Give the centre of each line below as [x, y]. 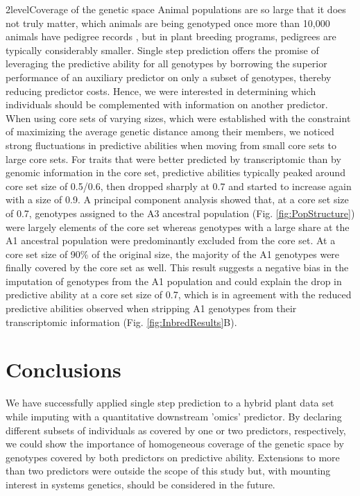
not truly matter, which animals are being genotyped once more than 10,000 [168, 23]
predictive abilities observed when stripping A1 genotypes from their [151, 308]
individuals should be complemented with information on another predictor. [167, 104]
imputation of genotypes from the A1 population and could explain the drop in [174, 281]
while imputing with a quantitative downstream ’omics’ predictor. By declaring [174, 416]
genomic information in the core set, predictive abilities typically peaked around [175, 172]
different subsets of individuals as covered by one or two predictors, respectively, [176, 430]
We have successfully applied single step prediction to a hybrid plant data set [170, 403]
